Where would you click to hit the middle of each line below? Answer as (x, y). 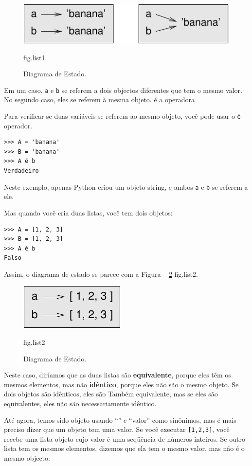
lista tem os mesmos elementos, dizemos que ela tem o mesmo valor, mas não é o (124, 448)
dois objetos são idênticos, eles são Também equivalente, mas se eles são (111, 394)
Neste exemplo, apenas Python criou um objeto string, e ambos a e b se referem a (126, 187)
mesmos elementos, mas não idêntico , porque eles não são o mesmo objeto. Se (121, 384)
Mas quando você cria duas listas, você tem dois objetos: (88, 212)
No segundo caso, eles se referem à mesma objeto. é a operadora (99, 99)
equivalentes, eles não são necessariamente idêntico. (80, 403)
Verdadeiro (21, 171)
